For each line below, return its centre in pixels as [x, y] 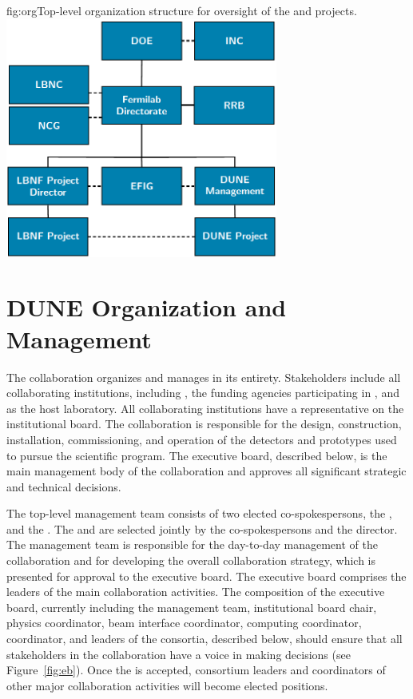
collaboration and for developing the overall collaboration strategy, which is [191, 560]
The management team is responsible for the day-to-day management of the [192, 544]
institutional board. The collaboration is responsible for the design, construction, [204, 424]
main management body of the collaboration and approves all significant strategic [206, 471]
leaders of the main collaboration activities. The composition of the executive [196, 592]
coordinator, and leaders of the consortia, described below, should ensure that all [205, 639]
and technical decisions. [64, 486]
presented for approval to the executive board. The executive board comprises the [206, 576]
